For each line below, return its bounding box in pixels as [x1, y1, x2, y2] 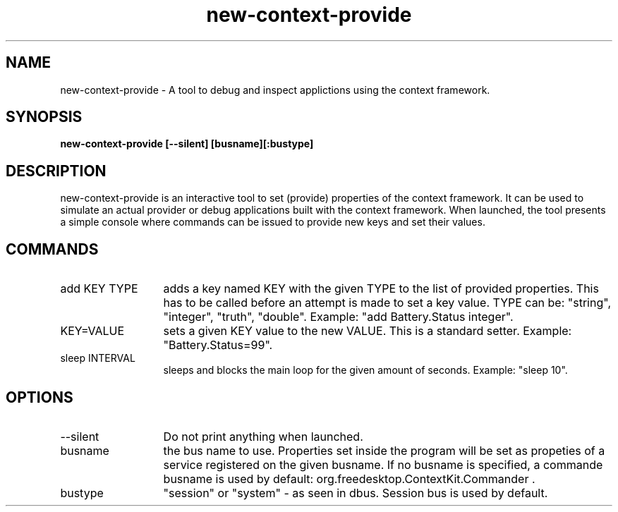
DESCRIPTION [6, 161, 107, 180]
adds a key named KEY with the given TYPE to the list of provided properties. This [163, 281, 599, 296]
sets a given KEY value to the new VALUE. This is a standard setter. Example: [163, 324, 572, 339]
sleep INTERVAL [60, 352, 135, 365]
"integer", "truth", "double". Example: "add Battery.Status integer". [163, 310, 514, 324]
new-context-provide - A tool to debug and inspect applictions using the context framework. [60, 83, 490, 96]
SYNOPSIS [6, 108, 83, 126]
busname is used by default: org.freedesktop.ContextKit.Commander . [163, 471, 535, 486]
